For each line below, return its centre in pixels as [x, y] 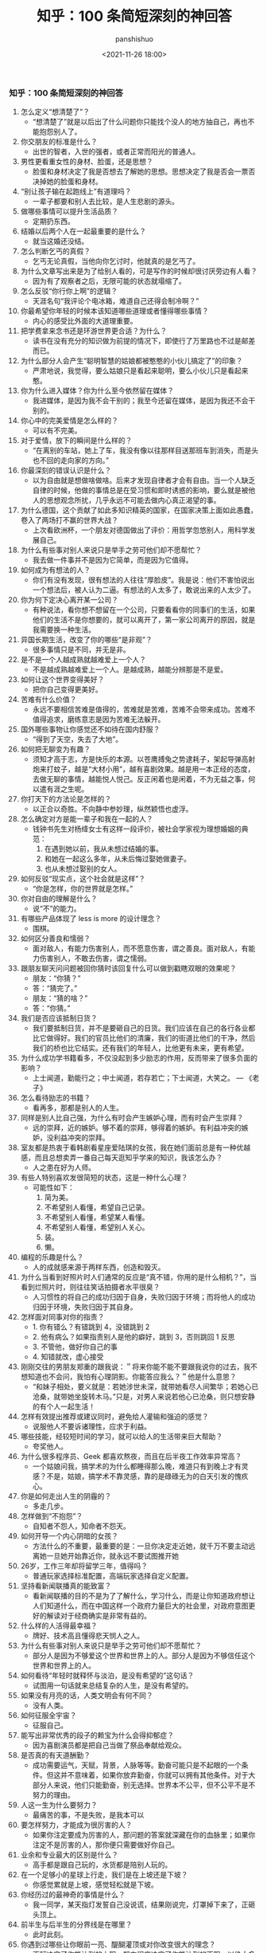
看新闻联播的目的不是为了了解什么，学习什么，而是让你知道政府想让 [144, 1596]
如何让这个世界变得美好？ [62, 680]
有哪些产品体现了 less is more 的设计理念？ [91, 919]
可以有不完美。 [57, 430]
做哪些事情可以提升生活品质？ [69, 211]
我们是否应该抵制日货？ [59, 1018]
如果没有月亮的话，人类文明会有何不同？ [87, 1696]
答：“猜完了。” [55, 988]
